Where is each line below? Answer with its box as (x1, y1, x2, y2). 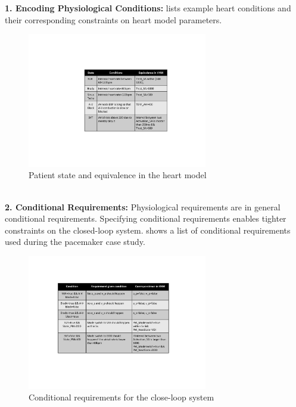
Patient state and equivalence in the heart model (29, 169, 207, 181)
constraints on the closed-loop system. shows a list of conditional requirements (5, 223, 291, 236)
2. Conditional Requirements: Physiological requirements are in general (5, 200, 281, 213)
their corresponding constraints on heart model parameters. (5, 13, 222, 26)
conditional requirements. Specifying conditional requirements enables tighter (5, 212, 286, 225)
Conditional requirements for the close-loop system (29, 391, 214, 403)
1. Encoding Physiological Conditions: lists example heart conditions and (5, 2, 291, 14)
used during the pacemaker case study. (5, 235, 145, 248)
